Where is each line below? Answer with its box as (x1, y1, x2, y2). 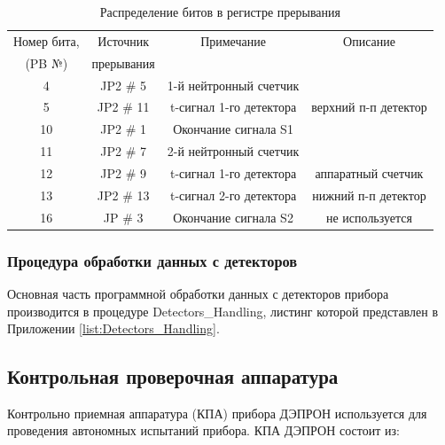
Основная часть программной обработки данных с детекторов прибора (7, 284, 389, 302)
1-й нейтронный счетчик (167, 75, 300, 94)
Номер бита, (13, 31, 80, 50)
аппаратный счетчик (315, 163, 424, 182)
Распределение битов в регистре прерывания (99, 3, 340, 20)
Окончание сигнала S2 (173, 207, 293, 226)
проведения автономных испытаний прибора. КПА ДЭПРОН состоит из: (7, 421, 400, 440)
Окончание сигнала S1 (173, 120, 293, 138)
